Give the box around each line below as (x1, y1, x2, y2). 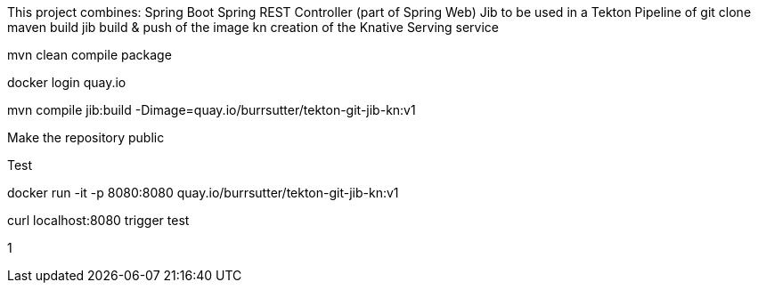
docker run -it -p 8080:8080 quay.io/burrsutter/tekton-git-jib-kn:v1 (7, 185, 399, 200)
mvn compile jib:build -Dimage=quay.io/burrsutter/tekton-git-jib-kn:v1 (7, 102, 416, 117)
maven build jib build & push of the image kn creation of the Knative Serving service (7, 20, 500, 35)
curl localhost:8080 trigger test (7, 213, 190, 228)
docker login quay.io (7, 75, 126, 90)
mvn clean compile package (7, 47, 172, 62)
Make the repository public (7, 130, 165, 145)
